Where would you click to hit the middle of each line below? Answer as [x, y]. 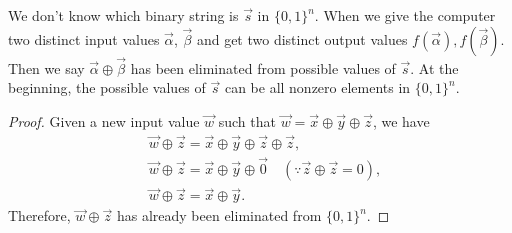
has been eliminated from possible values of [263, 67]
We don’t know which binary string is [123, 15]
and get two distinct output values [302, 38]
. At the [434, 67]
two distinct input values [84, 38]
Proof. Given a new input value [104, 121]
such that [247, 121]
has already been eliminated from [219, 215]
